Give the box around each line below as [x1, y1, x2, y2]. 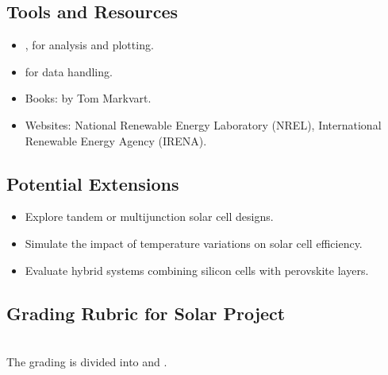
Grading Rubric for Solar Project [6, 300, 286, 325]
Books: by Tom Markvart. [25, 90, 152, 106]
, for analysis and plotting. [25, 37, 154, 53]
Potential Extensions [6, 171, 179, 195]
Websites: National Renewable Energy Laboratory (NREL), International [25, 116, 382, 133]
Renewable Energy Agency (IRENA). [25, 132, 207, 149]
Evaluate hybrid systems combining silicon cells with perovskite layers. [25, 261, 369, 278]
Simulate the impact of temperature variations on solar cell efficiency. [25, 234, 363, 251]
